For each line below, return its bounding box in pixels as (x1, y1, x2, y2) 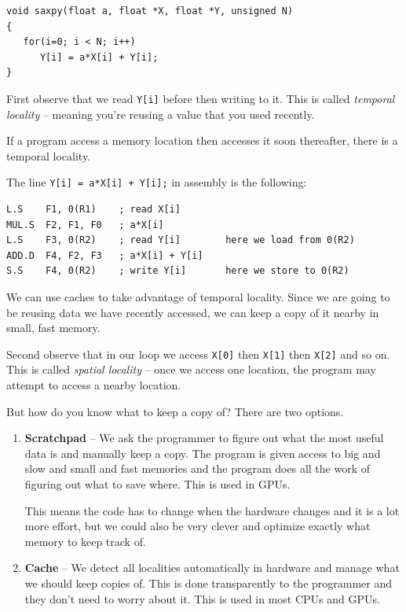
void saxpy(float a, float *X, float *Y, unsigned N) (6, 6, 294, 17)
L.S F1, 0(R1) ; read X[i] (6, 204, 181, 216)
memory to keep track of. (24, 533, 146, 549)
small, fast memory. (6, 319, 101, 336)
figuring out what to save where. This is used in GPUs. (24, 476, 291, 492)
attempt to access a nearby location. (6, 377, 181, 393)
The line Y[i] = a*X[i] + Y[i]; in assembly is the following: (6, 174, 307, 190)
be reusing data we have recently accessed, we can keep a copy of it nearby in (6, 304, 379, 320)
